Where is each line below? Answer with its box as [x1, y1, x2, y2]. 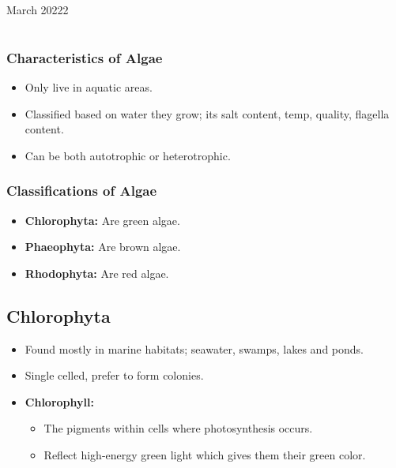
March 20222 [6, 2, 69, 17]
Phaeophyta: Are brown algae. [25, 238, 181, 255]
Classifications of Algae [6, 181, 157, 200]
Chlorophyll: [25, 393, 94, 410]
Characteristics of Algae [6, 47, 163, 67]
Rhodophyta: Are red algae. [25, 264, 169, 281]
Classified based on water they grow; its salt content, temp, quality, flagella [25, 105, 390, 122]
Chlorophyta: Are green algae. [25, 212, 180, 228]
